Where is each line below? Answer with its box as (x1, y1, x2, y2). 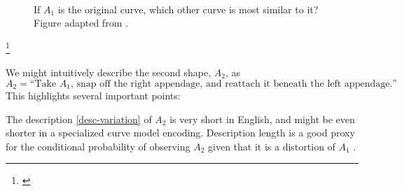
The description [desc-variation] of (6, 111, 152, 126)
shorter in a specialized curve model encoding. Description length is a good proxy (6, 125, 355, 140)
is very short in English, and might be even (169, 111, 355, 126)
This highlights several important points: (6, 88, 181, 103)
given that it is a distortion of (208, 139, 335, 153)
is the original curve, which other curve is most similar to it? (57, 1, 319, 16)
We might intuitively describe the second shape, (6, 65, 212, 80)
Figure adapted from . (34, 15, 128, 30)
